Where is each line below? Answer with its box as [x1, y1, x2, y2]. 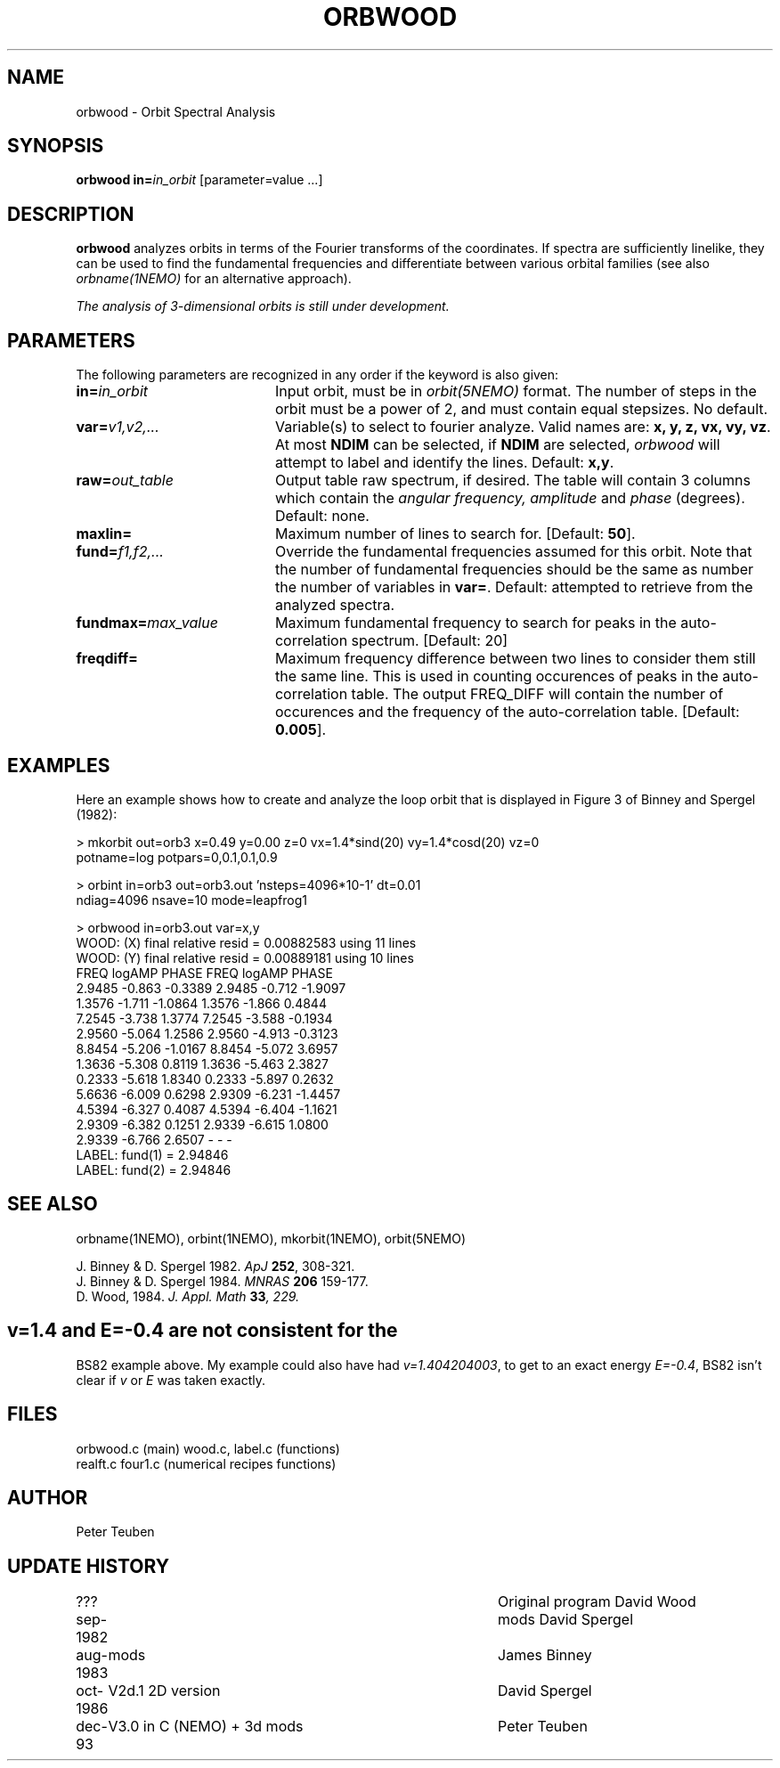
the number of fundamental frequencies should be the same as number [274, 560, 754, 579]
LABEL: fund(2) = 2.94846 [76, 1161, 232, 1177]
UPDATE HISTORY [7, 1554, 170, 1577]
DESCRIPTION [7, 202, 134, 225]
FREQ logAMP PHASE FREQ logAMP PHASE [76, 965, 333, 981]
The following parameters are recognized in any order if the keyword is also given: [76, 367, 559, 383]
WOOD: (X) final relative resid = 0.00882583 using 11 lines [76, 934, 417, 950]
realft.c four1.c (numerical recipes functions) [76, 1455, 337, 1471]
